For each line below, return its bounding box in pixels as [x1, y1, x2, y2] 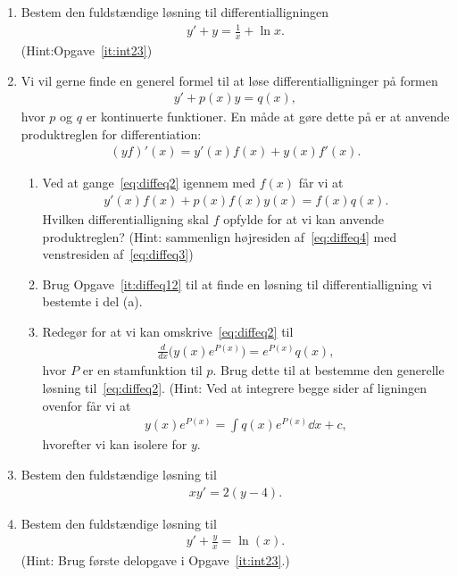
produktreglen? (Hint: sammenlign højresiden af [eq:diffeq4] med [42, 227, 397, 246]
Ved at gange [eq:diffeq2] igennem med [42, 173, 255, 192]
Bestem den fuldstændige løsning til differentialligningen [21, 3, 329, 21]
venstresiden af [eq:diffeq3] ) [42, 245, 194, 263]
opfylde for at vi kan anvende [223, 210, 384, 229]
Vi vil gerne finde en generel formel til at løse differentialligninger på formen [21, 71, 438, 89]
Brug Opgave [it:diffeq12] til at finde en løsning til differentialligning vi [42, 274, 432, 293]
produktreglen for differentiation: [21, 124, 202, 143]
